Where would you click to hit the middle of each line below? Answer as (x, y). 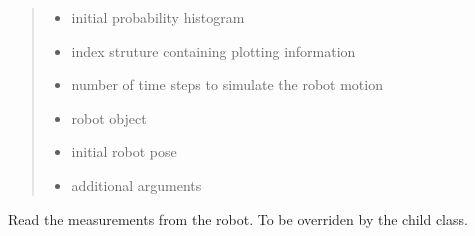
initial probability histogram (158, 17)
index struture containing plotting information (213, 50)
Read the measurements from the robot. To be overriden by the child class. (238, 218)
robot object (109, 117)
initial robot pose (124, 151)
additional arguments (136, 184)
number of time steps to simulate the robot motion (227, 84)
